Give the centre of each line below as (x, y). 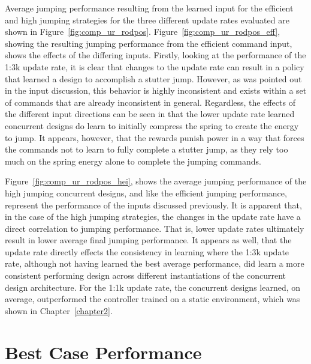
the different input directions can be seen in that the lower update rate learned (150, 114)
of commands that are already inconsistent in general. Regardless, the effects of (150, 102)
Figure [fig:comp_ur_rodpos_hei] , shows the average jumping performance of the (156, 181)
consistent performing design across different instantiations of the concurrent (145, 275)
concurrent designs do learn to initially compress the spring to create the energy (152, 125)
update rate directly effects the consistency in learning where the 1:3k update (147, 251)
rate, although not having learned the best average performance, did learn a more (155, 263)
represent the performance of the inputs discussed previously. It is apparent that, (153, 205)
